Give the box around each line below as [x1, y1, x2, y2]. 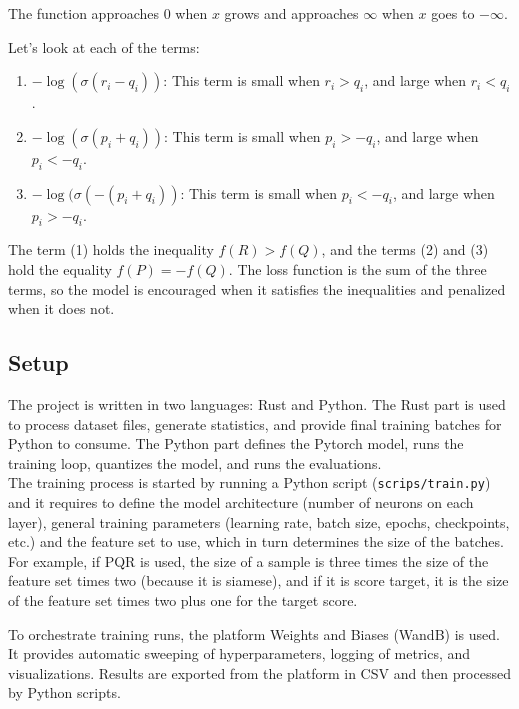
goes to [431, 3, 475, 23]
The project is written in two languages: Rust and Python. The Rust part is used [8, 393, 506, 414]
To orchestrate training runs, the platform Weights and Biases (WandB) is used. [8, 623, 500, 644]
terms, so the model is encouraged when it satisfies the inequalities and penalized [8, 278, 506, 299]
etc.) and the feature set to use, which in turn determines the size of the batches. [8, 531, 504, 552]
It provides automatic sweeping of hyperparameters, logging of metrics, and [8, 643, 471, 664]
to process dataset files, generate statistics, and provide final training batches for [8, 413, 502, 434]
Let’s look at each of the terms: [8, 36, 200, 57]
